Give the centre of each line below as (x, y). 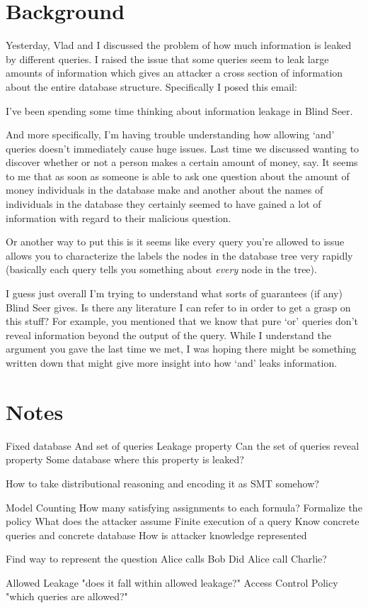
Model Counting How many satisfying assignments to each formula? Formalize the (184, 507)
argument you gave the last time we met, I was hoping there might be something (181, 349)
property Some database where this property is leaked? (125, 459)
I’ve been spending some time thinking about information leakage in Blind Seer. (179, 110)
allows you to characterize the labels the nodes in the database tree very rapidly (179, 255)
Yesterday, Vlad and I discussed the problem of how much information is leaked (179, 45)
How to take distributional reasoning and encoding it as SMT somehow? (162, 483)
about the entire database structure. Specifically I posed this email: (151, 86)
